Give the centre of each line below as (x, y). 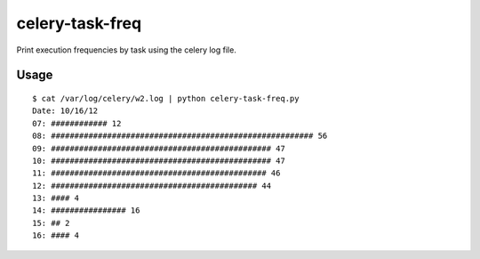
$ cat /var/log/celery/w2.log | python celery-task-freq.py (166, 98)
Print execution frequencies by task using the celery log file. (127, 50)
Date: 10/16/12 (65, 111)
